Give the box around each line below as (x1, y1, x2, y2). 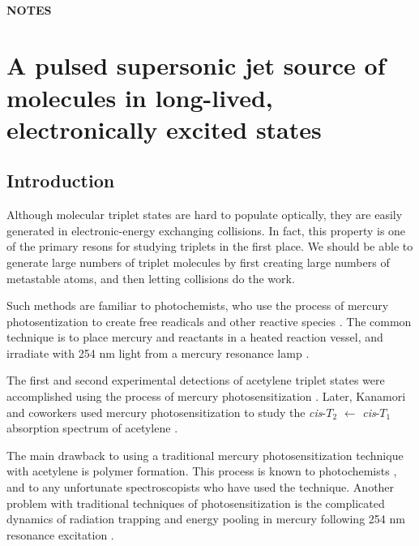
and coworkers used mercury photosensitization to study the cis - (6, 403, 327, 420)
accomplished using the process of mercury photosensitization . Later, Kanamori (6, 388, 406, 405)
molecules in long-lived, (6, 80, 273, 114)
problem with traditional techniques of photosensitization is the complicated (6, 494, 385, 511)
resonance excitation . (6, 526, 114, 543)
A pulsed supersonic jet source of (6, 49, 386, 82)
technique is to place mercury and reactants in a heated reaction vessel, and (6, 329, 383, 346)
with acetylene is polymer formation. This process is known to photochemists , (6, 462, 397, 479)
